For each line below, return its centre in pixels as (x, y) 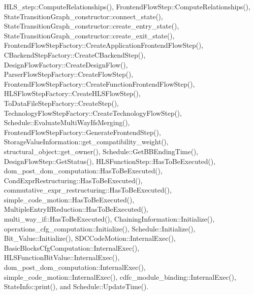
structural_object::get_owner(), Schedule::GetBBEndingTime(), (101, 151)
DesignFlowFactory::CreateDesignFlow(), (66, 64)
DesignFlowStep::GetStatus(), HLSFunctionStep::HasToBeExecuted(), (110, 161)
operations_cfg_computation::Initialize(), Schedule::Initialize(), (100, 228)
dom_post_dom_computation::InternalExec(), (75, 267)
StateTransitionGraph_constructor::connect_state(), (83, 16)
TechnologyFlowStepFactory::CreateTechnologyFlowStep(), (93, 113)
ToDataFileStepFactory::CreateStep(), (62, 103)
